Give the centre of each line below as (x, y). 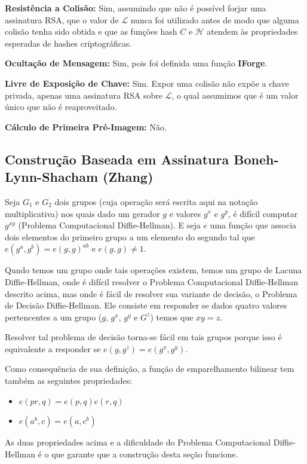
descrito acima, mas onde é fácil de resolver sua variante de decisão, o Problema (151, 293)
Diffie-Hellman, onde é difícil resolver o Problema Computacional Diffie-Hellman (152, 281)
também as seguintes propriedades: (69, 381)
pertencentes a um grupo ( (53, 317)
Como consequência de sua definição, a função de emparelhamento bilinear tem (150, 369)
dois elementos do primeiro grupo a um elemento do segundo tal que (130, 236)
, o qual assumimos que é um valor (235, 95)
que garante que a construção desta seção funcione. (145, 454)
